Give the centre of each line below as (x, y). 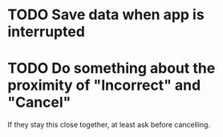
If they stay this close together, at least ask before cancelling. (109, 125)
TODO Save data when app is (106, 15)
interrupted (47, 32)
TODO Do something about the (111, 68)
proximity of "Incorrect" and (104, 85)
